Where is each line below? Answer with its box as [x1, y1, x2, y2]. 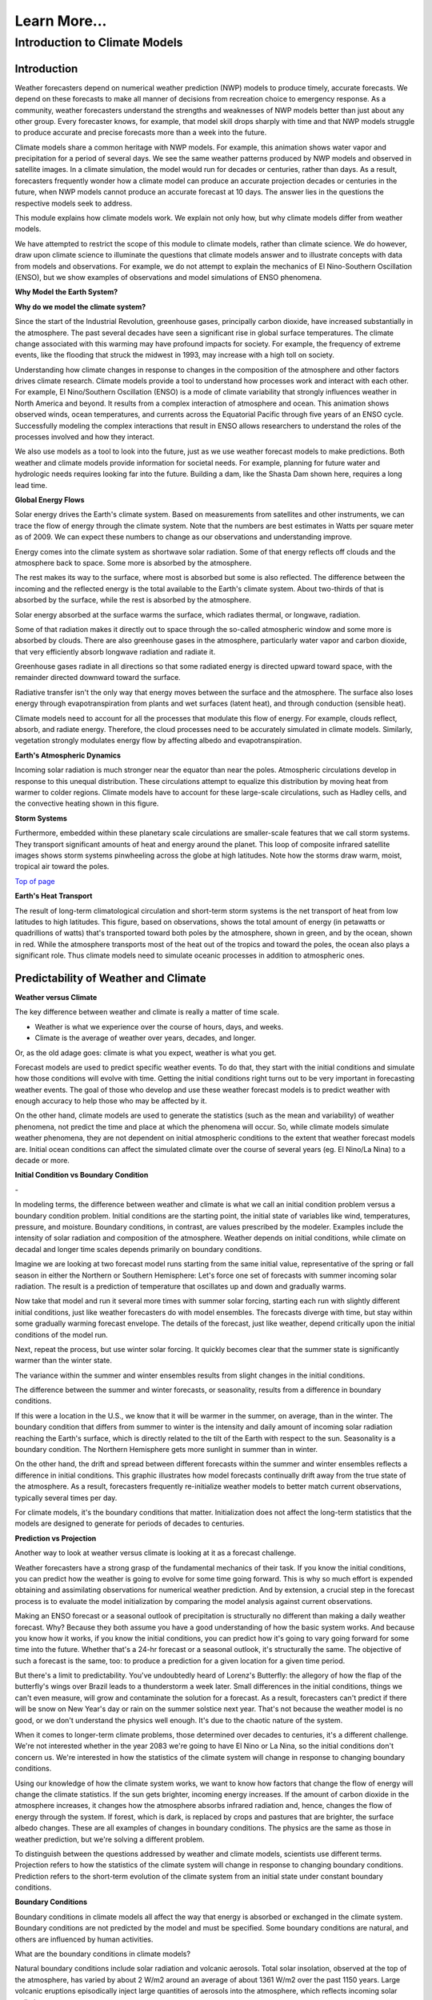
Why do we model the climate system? [14, 302, 146, 311]
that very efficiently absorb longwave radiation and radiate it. [14, 646, 216, 656]
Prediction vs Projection [14, 1533, 97, 1543]
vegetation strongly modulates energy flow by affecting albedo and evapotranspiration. [14, 736, 302, 746]
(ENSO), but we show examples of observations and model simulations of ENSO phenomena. [14, 272, 322, 282]
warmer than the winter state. [14, 1356, 112, 1366]
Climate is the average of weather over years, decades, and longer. [34, 1033, 256, 1043]
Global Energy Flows [14, 495, 85, 504]
